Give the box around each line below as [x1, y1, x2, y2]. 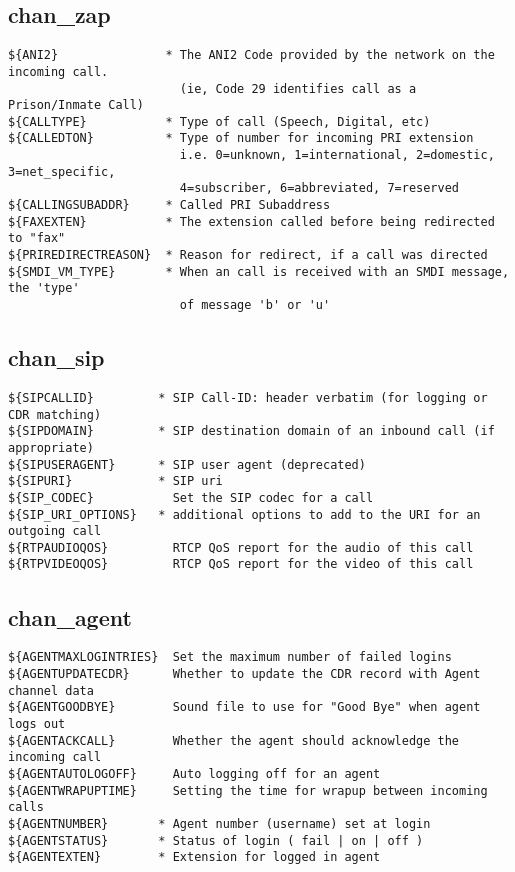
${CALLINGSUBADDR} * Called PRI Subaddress [8, 198, 331, 213]
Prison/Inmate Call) [8, 98, 145, 113]
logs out [8, 716, 66, 731]
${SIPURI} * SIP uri [8, 474, 223, 489]
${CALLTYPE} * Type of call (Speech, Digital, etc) [8, 114, 431, 129]
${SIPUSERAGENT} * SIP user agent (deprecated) [8, 457, 366, 472]
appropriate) [8, 440, 94, 455]
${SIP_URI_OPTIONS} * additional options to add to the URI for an [8, 507, 481, 522]
